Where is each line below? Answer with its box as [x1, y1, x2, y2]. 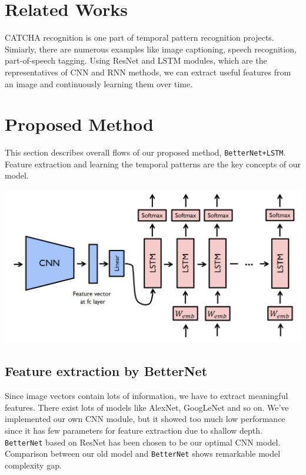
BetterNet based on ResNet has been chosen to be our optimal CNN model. [5, 436, 281, 448]
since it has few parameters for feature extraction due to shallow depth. [5, 424, 262, 437]
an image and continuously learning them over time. [5, 77, 193, 90]
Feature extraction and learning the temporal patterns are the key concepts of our [5, 157, 301, 170]
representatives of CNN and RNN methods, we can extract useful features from [5, 65, 291, 78]
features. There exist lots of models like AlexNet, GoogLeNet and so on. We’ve [5, 401, 289, 413]
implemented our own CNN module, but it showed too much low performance [5, 413, 285, 425]
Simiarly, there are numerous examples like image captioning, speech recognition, [5, 42, 297, 55]
